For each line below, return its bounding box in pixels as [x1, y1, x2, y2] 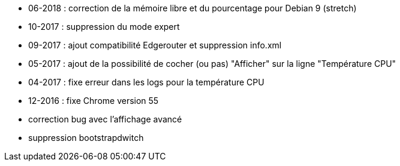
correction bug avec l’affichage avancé [28, 114, 182, 124]
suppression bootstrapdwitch [28, 133, 144, 143]
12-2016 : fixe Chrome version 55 [28, 96, 159, 106]
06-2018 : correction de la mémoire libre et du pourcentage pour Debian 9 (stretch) [28, 3, 357, 13]
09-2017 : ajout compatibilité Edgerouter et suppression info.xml [28, 40, 282, 50]
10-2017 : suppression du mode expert [28, 21, 180, 32]
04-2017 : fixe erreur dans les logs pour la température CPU [28, 77, 264, 87]
